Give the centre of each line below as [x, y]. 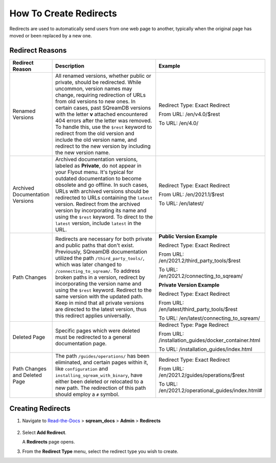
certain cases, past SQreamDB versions [103, 107]
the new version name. [83, 152]
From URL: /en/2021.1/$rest [191, 194]
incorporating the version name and [98, 283]
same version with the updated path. [99, 296]
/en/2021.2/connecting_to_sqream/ [201, 276]
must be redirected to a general [93, 337]
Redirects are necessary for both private [104, 239]
